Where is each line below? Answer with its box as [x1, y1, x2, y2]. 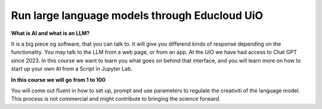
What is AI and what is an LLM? [11, 30, 90, 37]
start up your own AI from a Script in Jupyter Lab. [11, 65, 133, 72]
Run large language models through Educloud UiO [11, 9, 264, 22]
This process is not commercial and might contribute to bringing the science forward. [11, 95, 221, 102]
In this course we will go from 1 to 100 [11, 76, 106, 83]
